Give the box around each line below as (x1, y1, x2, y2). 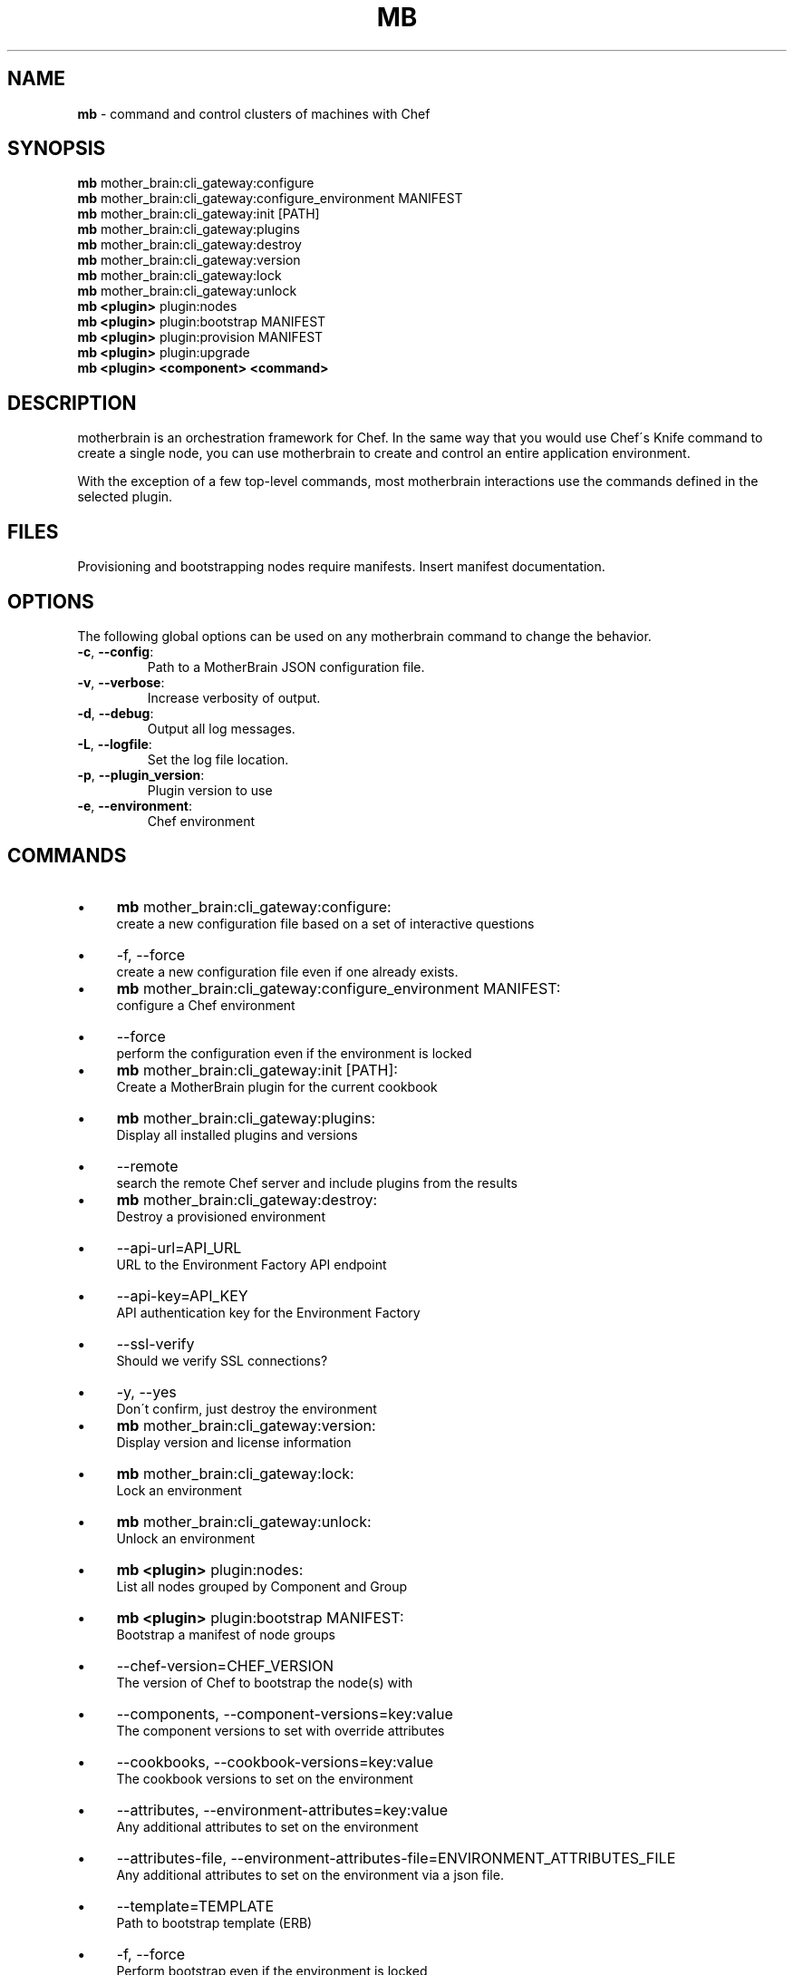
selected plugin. (77, 489, 173, 505)
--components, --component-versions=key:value (116, 1704, 453, 1723)
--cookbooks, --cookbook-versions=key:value (116, 1752, 434, 1771)
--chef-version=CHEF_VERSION (116, 1656, 334, 1675)
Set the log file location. (147, 751, 289, 767)
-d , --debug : (77, 705, 154, 721)
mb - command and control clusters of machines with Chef (77, 105, 431, 122)
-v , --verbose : (77, 674, 165, 690)
